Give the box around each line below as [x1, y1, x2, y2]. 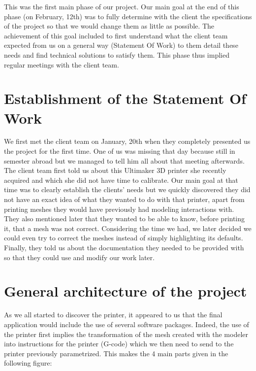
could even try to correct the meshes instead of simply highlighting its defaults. [4, 233, 243, 243]
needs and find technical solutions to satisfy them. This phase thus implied [4, 49, 229, 60]
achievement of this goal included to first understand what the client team [4, 30, 228, 40]
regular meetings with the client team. [4, 59, 119, 69]
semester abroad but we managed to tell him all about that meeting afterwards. [4, 155, 245, 166]
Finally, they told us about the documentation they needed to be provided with [4, 242, 244, 252]
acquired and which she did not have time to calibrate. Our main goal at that [4, 174, 238, 185]
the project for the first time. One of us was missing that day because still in [4, 146, 235, 156]
